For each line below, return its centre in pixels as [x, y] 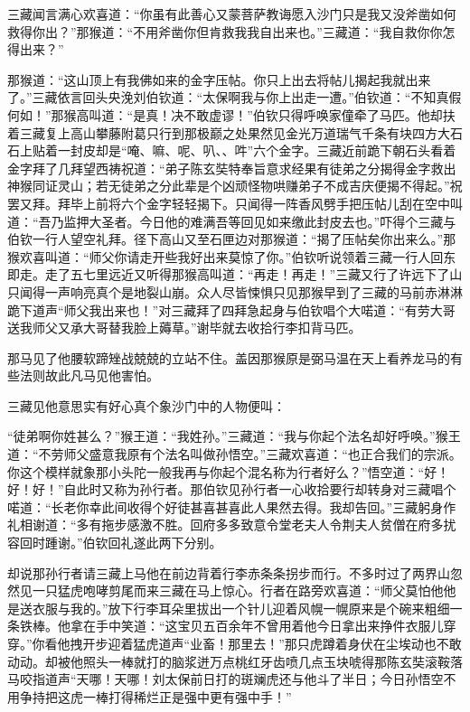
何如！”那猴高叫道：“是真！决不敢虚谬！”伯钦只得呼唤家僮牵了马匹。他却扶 [231, 114]
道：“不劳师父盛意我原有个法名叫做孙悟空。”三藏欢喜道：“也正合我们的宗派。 [235, 454]
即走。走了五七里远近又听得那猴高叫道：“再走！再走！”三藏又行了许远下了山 [235, 274]
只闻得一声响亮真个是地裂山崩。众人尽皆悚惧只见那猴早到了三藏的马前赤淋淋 [235, 291]
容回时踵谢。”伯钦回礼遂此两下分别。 [115, 543]
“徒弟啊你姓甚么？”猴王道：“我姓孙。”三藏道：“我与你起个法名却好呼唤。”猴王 [234, 436]
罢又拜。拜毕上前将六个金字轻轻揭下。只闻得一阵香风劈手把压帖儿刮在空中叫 [235, 203]
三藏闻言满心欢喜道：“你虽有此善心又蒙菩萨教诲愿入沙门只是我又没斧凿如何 [232, 14]
